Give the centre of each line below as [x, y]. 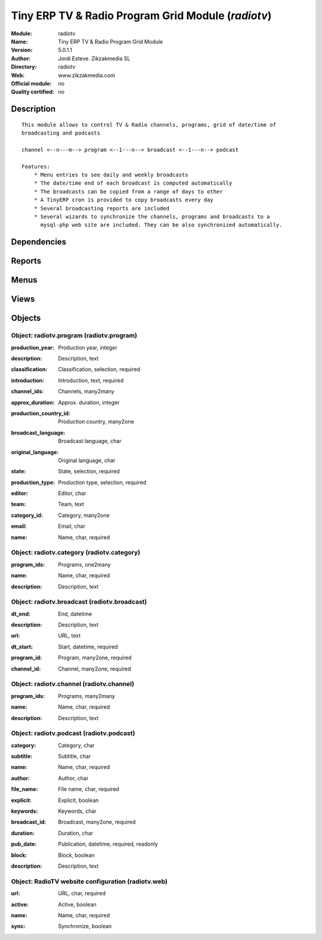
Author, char [73, 778]
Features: [36, 166]
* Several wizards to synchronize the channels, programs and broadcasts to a [152, 216]
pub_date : [24, 844]
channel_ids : [27, 391]
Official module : [31, 83]
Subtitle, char [75, 757]
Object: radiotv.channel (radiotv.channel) [72, 684]
